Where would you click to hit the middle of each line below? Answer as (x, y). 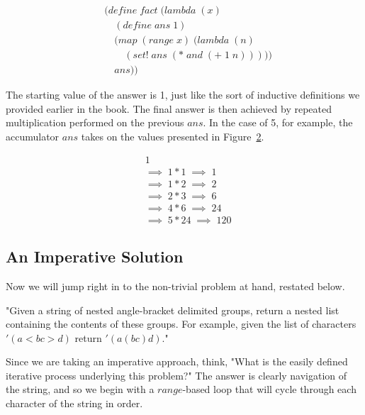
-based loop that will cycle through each (269, 389)
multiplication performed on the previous (95, 122)
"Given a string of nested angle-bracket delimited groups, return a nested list (173, 310)
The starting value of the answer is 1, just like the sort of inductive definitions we (183, 95)
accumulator (33, 136)
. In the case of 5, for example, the (278, 122)
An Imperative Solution (95, 256)
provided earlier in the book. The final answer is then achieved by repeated (169, 108)
